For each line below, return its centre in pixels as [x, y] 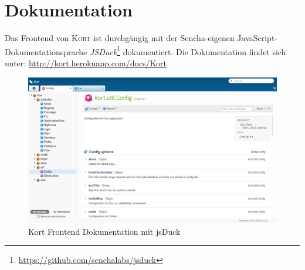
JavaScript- [257, 38]
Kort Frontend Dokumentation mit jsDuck [104, 231]
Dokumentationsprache [46, 51]
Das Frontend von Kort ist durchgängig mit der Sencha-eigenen [120, 38]
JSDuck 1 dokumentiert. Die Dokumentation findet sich [188, 50]
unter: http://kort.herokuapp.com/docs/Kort [86, 63]
